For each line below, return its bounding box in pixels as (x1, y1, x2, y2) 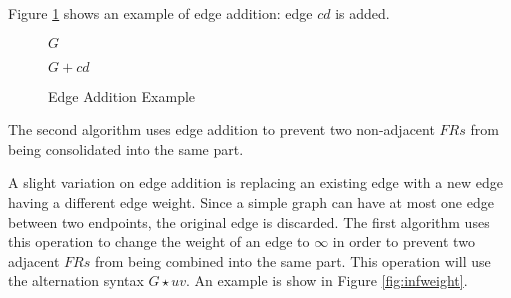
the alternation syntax (8, 270, 144, 291)
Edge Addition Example (48, 85, 196, 106)
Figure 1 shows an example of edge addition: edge (8, 3, 313, 23)
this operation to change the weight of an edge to (8, 231, 310, 252)
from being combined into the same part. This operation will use (94, 250, 491, 271)
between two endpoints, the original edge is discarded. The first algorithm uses (8, 211, 490, 232)
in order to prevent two (332, 231, 475, 252)
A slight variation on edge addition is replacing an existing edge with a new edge (8, 172, 503, 193)
